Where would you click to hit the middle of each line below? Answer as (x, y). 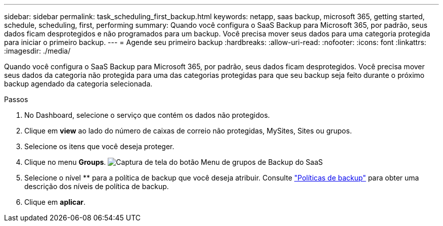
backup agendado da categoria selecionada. (78, 84)
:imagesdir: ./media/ (37, 51)
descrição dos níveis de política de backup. (97, 186)
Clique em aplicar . (55, 202)
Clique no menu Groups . (65, 162)
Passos (16, 99)
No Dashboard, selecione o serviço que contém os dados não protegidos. (147, 115)
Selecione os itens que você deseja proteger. (99, 146)
